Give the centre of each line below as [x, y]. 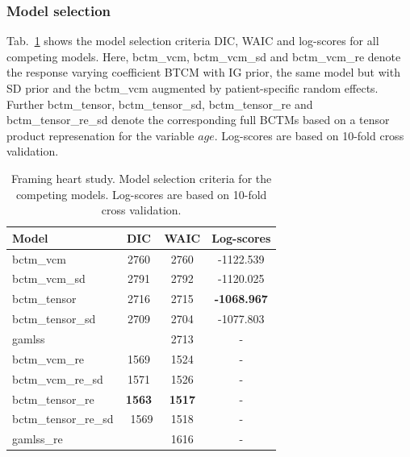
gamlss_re [38, 439]
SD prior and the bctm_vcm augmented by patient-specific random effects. [192, 88]
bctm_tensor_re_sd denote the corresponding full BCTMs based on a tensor [198, 120]
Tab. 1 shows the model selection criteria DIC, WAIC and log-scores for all [193, 41]
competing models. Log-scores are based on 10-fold [141, 194]
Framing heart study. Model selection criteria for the [142, 178]
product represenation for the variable [100, 135]
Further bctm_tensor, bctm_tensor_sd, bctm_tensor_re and [160, 104]
